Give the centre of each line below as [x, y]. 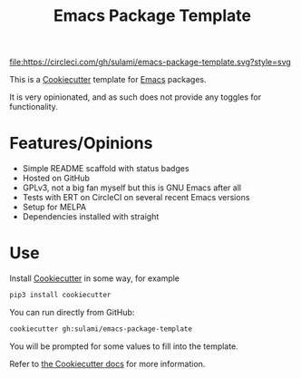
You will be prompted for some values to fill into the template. [124, 346]
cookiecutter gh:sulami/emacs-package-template [101, 329]
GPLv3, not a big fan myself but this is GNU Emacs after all [132, 188]
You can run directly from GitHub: [72, 312]
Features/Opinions [81, 144]
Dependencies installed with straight [91, 217]
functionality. [34, 107]
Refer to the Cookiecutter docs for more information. [107, 363]
